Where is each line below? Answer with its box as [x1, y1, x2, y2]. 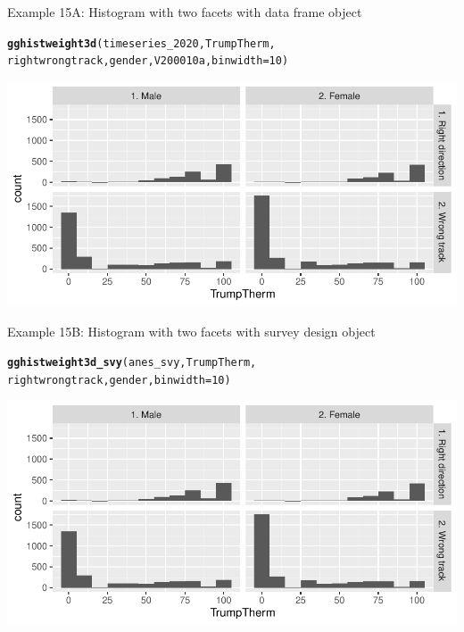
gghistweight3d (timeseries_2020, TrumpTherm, [7, 37, 276, 50]
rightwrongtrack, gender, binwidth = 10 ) [7, 373, 231, 387]
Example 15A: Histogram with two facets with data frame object [7, 3, 362, 21]
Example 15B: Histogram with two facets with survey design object [7, 321, 376, 340]
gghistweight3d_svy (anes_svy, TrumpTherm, [7, 356, 257, 370]
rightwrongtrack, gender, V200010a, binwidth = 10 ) [7, 54, 289, 68]
